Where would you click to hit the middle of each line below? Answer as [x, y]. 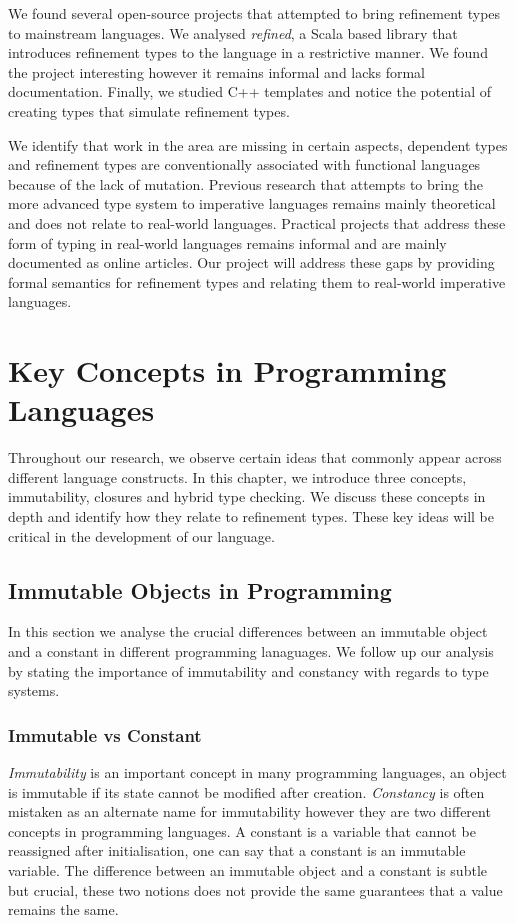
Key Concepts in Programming [227, 370]
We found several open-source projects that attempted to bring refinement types [254, 13]
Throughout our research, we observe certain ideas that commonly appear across [255, 457]
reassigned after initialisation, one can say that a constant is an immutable [237, 850]
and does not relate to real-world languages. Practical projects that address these [257, 222]
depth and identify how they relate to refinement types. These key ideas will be [251, 516]
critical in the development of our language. [141, 535]
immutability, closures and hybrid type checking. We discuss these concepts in [247, 496]
